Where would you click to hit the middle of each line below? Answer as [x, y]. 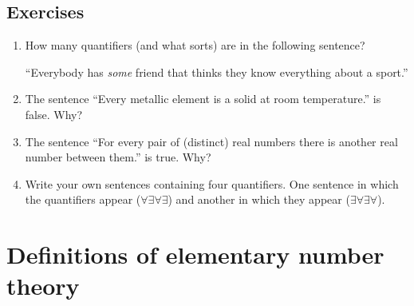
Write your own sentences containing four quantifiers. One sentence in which [212, 183]
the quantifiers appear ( [83, 199]
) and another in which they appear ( [259, 199]
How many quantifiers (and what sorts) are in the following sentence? [195, 45]
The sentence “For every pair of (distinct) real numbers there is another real [211, 141]
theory [43, 286]
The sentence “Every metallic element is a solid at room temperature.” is [203, 99]
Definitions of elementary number [195, 254]
